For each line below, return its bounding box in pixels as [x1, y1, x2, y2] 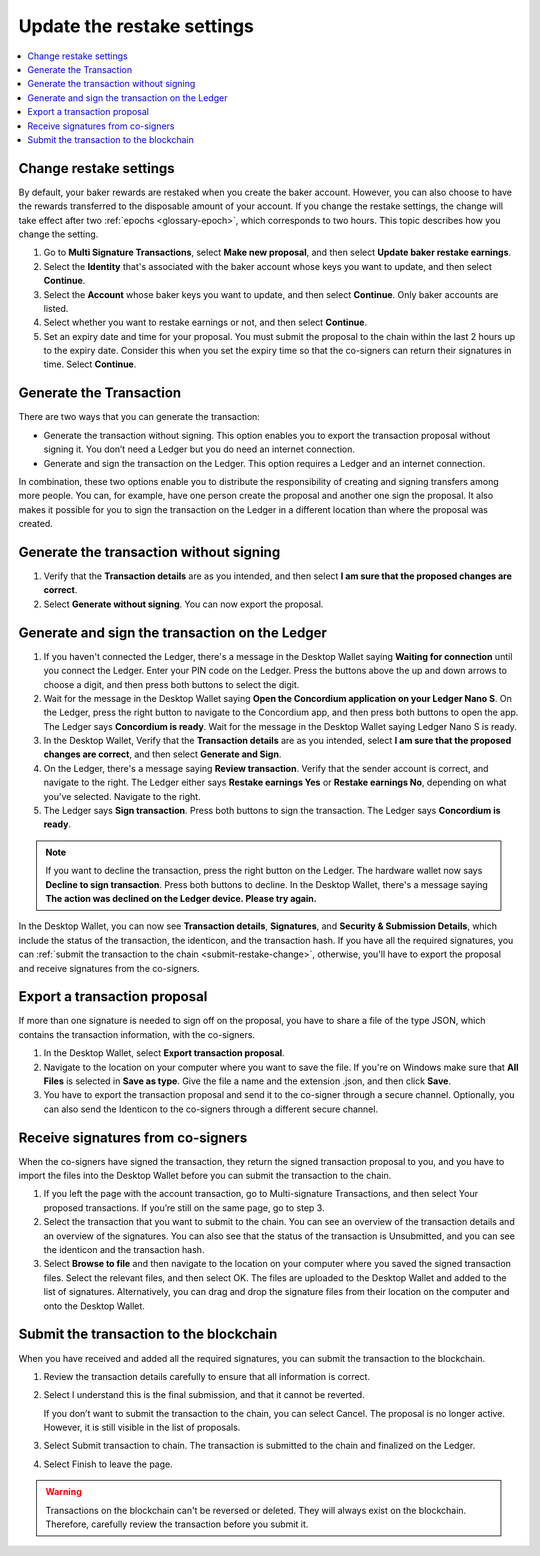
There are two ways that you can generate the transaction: [18, 411, 260, 423]
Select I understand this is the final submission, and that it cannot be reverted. [43, 1389, 365, 1401]
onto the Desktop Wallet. [43, 1300, 145, 1312]
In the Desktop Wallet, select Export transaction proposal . [43, 1047, 285, 1059]
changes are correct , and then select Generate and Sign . [43, 748, 282, 760]
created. [18, 518, 54, 530]
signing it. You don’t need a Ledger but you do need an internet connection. [43, 443, 355, 455]
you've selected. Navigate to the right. [43, 790, 201, 802]
